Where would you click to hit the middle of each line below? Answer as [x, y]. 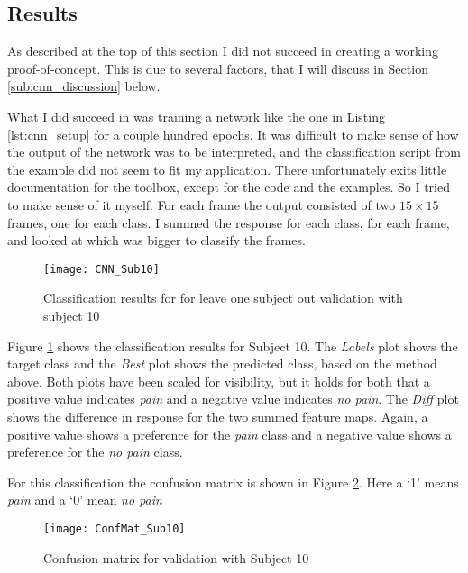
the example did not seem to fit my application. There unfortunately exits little [227, 169]
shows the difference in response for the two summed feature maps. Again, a [218, 416]
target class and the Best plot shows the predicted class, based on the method [222, 364]
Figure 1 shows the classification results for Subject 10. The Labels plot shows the [233, 346]
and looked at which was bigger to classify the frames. [156, 240]
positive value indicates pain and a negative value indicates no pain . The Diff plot [233, 399]
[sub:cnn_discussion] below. [84, 86]
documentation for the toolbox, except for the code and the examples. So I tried [229, 187]
